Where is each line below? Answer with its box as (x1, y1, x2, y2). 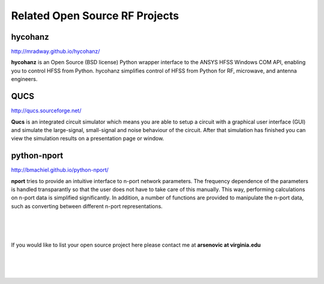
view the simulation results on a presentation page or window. (11, 135, 164, 142)
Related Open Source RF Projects (11, 9, 179, 22)
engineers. (11, 76, 38, 83)
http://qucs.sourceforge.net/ (11, 107, 82, 114)
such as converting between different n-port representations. (11, 202, 163, 210)
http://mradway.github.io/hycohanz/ (11, 48, 100, 55)
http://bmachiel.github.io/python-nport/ (11, 166, 109, 174)
